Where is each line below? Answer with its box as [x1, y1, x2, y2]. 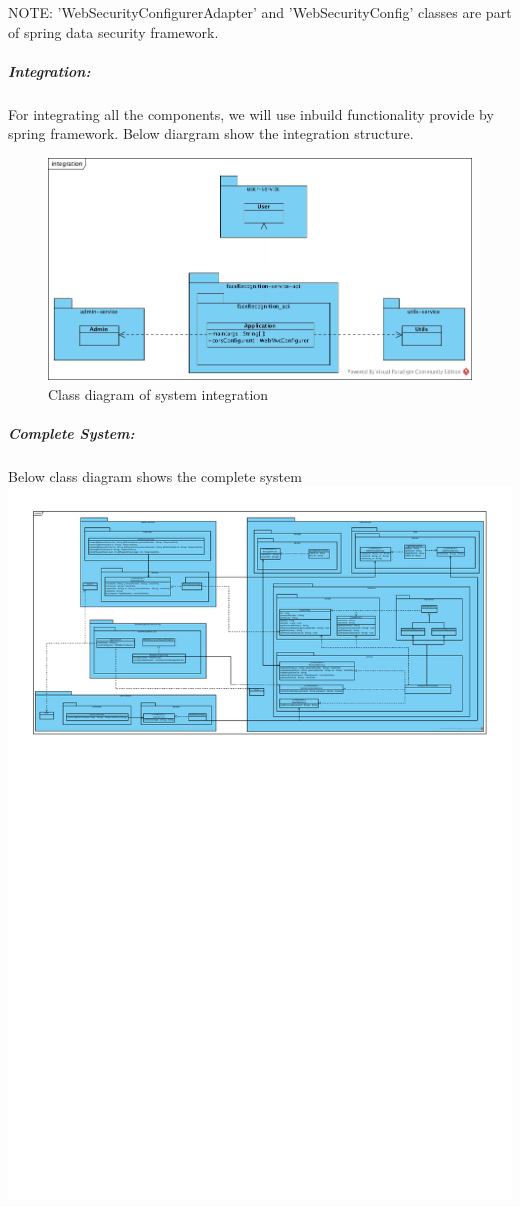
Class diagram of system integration [48, 383, 269, 404]
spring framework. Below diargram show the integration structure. [8, 123, 414, 144]
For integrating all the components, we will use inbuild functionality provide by [8, 103, 494, 124]
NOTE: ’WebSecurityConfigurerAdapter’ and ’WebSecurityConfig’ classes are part [8, 2, 512, 22]
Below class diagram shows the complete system [8, 465, 302, 486]
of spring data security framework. [8, 21, 219, 42]
